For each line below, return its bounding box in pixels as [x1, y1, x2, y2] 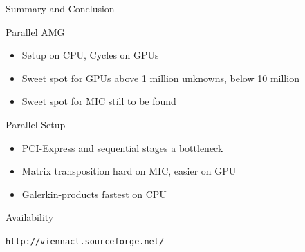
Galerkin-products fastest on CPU [21, 186, 167, 201]
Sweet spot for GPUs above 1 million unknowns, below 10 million [21, 70, 299, 85]
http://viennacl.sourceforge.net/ [6, 236, 165, 246]
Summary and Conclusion [6, 1, 115, 15]
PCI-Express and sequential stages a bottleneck [21, 140, 223, 155]
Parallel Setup [6, 117, 66, 131]
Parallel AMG [6, 24, 65, 39]
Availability [6, 210, 54, 224]
